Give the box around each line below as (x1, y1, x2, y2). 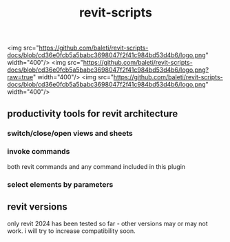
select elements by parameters (7, 179, 114, 189)
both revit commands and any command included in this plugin (7, 162, 186, 170)
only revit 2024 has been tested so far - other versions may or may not (7, 219, 208, 228)
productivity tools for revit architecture (7, 108, 178, 119)
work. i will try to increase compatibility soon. (7, 226, 136, 235)
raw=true (7, 73, 33, 81)
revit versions (7, 201, 67, 213)
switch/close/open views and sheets (7, 128, 133, 138)
